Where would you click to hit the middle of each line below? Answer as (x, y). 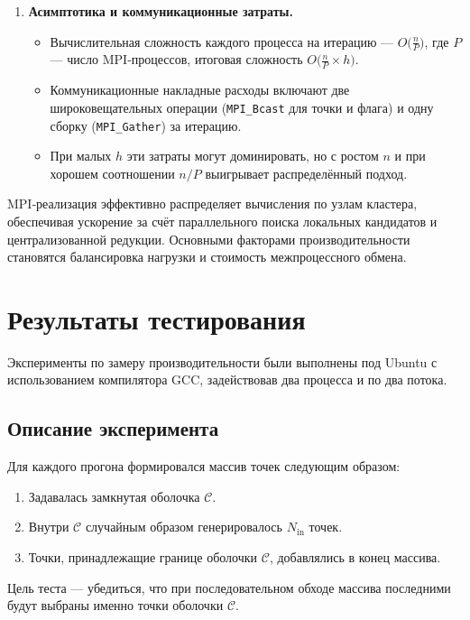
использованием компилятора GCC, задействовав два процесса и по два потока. (227, 379)
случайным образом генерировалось (184, 527)
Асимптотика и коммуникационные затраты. (161, 11)
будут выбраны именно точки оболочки (115, 605)
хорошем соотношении (112, 173)
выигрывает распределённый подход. (306, 173)
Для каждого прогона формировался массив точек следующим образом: (204, 466)
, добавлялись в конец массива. (355, 557)
